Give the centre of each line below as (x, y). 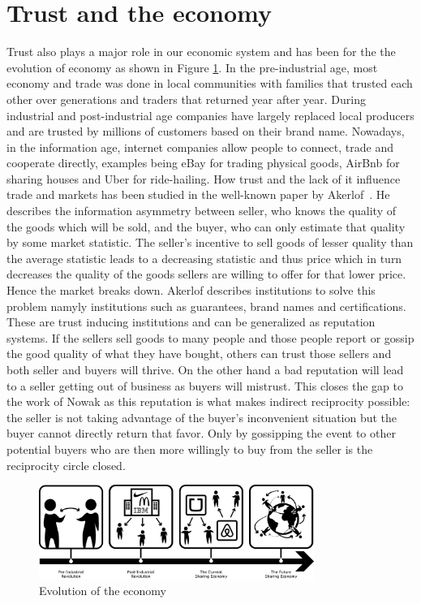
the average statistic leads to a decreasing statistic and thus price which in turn (204, 258)
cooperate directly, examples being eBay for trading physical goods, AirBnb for (203, 163)
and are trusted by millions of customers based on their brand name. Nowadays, (206, 131)
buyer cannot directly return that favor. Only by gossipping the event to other (201, 433)
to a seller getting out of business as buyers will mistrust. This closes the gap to (205, 385)
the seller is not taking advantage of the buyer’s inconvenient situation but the (202, 417)
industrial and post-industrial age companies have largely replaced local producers (210, 115)
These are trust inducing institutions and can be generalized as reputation (191, 322)
